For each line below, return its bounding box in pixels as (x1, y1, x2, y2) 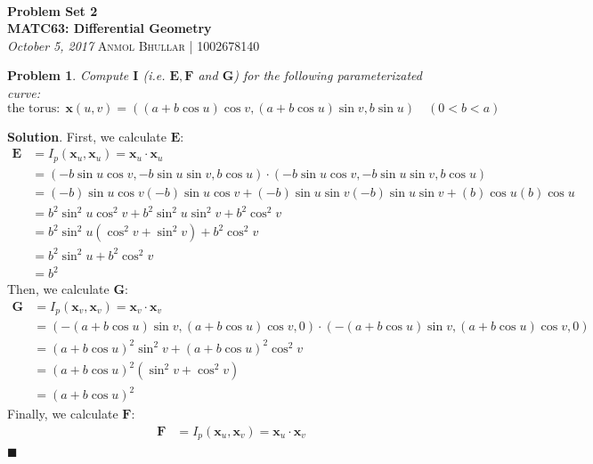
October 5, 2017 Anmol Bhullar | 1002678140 (7, 36, 260, 54)
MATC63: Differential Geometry (7, 19, 212, 37)
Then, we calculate (7, 280, 110, 298)
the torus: (7, 102, 61, 115)
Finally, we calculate (7, 404, 118, 423)
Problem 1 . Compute (7, 66, 129, 85)
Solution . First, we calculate (7, 126, 167, 145)
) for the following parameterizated (233, 66, 422, 85)
